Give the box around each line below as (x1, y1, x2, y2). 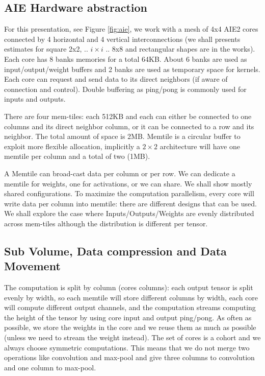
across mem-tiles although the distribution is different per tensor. (4, 218, 208, 228)
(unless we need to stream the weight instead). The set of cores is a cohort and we (4, 332, 261, 343)
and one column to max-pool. (4, 362, 96, 372)
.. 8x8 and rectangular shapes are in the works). (105, 43, 255, 54)
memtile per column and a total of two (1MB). (4, 151, 150, 161)
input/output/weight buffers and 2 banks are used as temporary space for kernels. (4, 63, 260, 74)
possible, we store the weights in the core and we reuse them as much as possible (4, 322, 256, 333)
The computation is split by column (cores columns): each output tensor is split (4, 282, 253, 293)
